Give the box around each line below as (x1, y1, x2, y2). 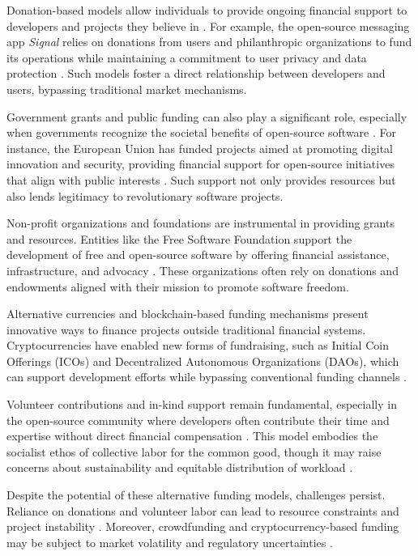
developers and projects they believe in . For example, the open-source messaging (6, 17, 410, 34)
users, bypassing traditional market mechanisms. (6, 80, 247, 97)
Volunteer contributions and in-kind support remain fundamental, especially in (6, 396, 397, 413)
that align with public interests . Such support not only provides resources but (6, 171, 396, 188)
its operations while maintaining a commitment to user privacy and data (6, 49, 367, 66)
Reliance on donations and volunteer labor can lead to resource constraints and (6, 502, 399, 519)
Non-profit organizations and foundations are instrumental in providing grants (6, 214, 395, 231)
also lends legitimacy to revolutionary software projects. (6, 187, 284, 204)
